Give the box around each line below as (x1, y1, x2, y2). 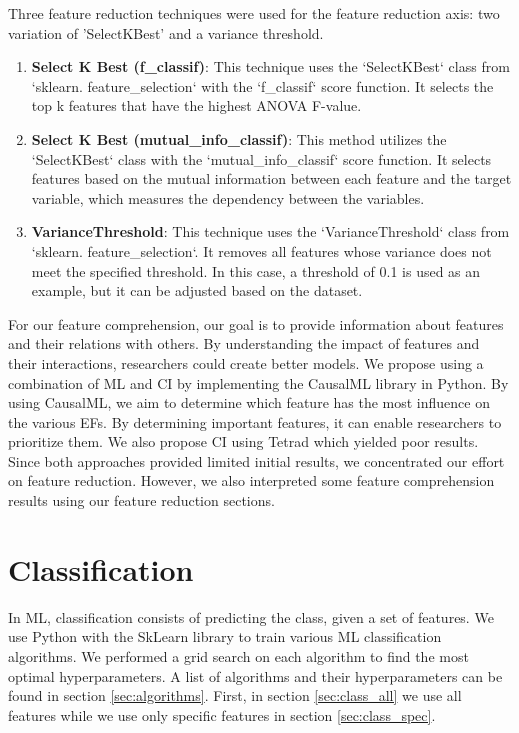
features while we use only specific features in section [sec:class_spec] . (8, 704, 436, 725)
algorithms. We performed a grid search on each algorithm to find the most (8, 645, 469, 666)
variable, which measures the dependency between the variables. (31, 187, 425, 208)
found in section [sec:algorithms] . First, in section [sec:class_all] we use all (8, 685, 462, 706)
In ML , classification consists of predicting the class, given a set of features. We (8, 606, 494, 627)
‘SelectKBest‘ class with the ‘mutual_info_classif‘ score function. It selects (31, 148, 492, 169)
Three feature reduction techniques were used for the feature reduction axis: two (8, 3, 500, 23)
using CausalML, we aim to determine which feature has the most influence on (8, 392, 490, 413)
